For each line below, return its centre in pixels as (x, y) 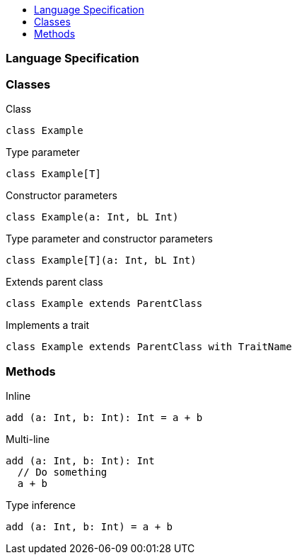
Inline (18, 396)
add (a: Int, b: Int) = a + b (89, 526)
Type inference (41, 505)
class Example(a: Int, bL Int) (92, 217)
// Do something (62, 472)
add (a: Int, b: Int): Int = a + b (104, 417)
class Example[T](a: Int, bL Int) (101, 261)
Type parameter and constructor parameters (109, 239)
